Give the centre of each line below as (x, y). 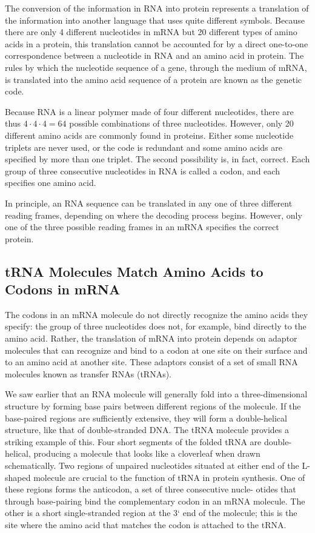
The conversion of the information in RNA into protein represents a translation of (157, 8)
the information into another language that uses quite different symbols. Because (155, 20)
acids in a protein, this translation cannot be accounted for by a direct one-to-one (157, 43)
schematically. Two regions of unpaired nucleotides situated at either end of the (152, 465)
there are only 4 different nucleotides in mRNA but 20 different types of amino (151, 32)
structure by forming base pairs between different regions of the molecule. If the (153, 406)
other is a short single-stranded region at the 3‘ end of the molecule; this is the (151, 513)
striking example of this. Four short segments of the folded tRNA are (133, 441)
